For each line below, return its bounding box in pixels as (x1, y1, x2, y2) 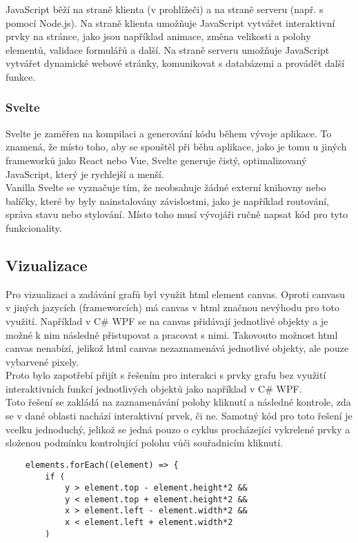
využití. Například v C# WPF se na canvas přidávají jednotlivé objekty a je (6, 313, 328, 328)
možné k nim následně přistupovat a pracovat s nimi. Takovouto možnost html (6, 327, 338, 342)
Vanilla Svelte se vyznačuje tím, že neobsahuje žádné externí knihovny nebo (6, 180, 326, 195)
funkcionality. (6, 220, 62, 235)
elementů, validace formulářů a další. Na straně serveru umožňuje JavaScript (6, 42, 330, 57)
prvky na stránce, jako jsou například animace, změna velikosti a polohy (6, 29, 311, 43)
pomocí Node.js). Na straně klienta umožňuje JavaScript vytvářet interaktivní (6, 15, 335, 30)
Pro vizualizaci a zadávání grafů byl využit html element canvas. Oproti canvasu (6, 286, 346, 301)
